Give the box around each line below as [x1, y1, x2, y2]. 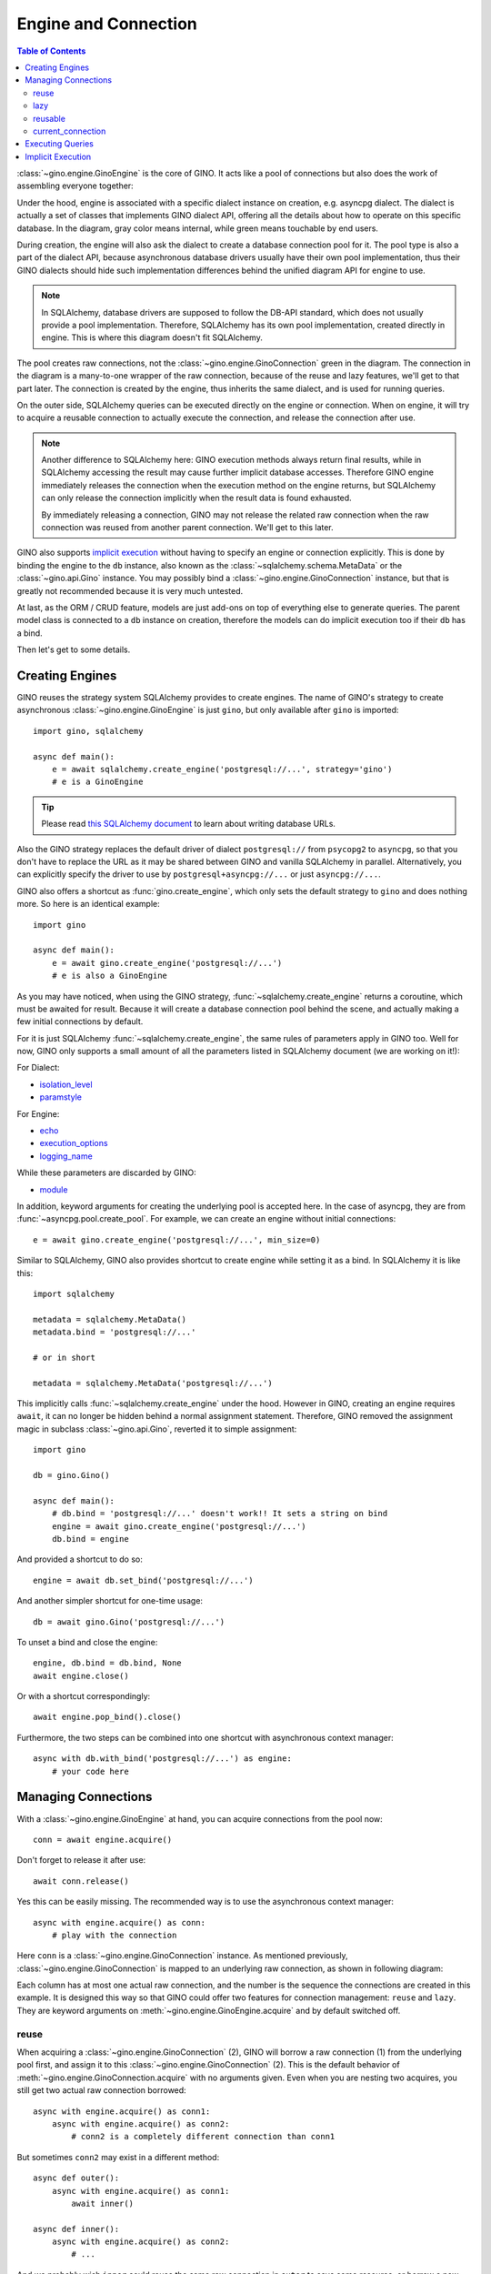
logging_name [39, 1151, 93, 1162]
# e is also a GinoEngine [51, 971, 168, 981]
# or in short [33, 1352, 95, 1363]
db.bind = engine [51, 1534, 129, 1544]
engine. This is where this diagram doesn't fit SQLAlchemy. [41, 332, 263, 343]
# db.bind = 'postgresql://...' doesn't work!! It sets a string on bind [51, 1508, 388, 1519]
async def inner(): [33, 2224, 120, 2234]
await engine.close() [33, 1670, 129, 1681]
